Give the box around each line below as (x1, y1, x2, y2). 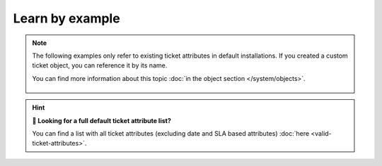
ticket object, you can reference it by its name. (32, 61, 168, 70)
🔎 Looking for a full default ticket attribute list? (32, 116, 171, 124)
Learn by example (13, 11, 120, 26)
